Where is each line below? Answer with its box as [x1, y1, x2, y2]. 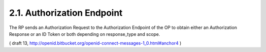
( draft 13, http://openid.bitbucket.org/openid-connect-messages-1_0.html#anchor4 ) [9, 40, 182, 46]
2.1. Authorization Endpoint [9, 7, 123, 18]
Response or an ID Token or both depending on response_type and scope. [9, 31, 160, 37]
